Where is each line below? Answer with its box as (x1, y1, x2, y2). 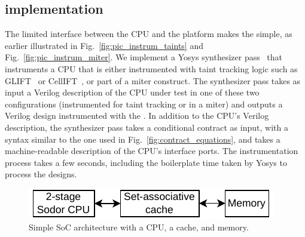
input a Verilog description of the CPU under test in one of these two (5, 86, 260, 99)
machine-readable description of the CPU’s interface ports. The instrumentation (5, 144, 298, 157)
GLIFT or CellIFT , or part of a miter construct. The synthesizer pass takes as (5, 74, 301, 87)
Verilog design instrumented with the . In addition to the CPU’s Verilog (5, 109, 269, 122)
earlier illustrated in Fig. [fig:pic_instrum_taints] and (5, 39, 203, 51)
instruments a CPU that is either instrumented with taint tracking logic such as (5, 62, 298, 75)
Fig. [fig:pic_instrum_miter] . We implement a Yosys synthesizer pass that (5, 51, 283, 63)
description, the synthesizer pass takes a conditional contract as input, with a (5, 121, 288, 133)
